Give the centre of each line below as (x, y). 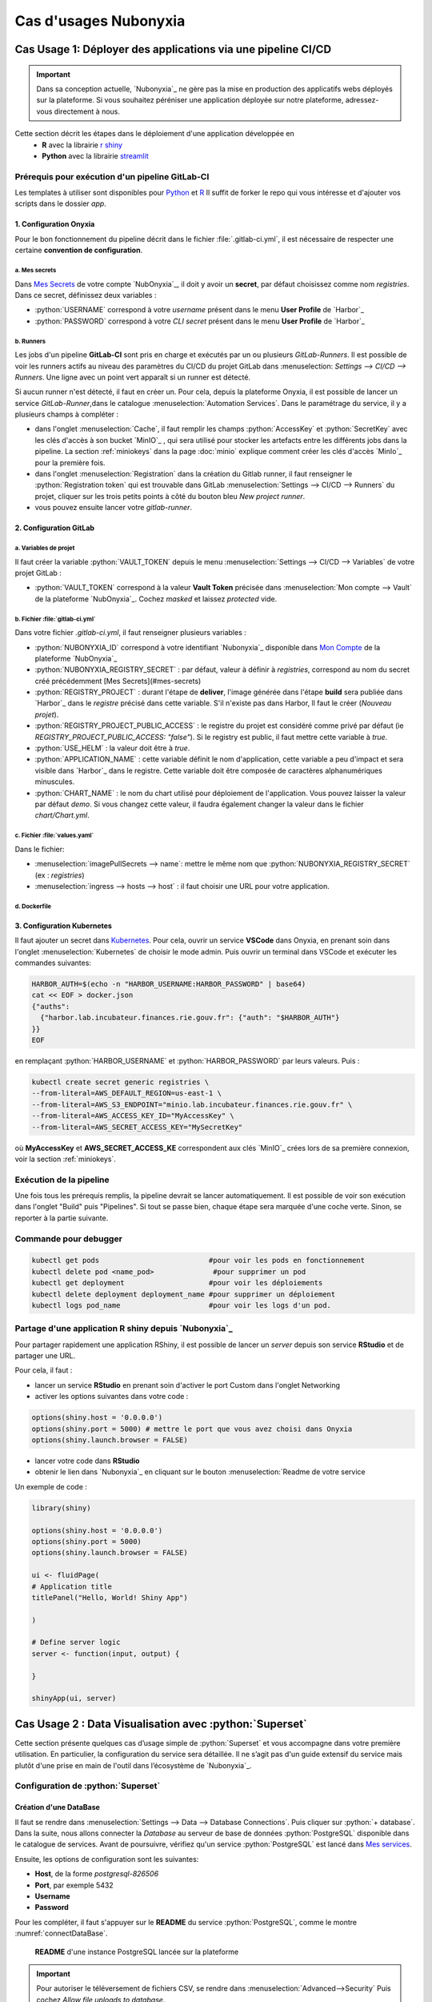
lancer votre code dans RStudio (87, 1461)
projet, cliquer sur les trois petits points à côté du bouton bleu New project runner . (170, 496)
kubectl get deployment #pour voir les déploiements (177, 1283)
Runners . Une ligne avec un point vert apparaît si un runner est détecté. (133, 377)
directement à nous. (87, 111)
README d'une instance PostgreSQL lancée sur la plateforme (137, 1952)
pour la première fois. (70, 462)
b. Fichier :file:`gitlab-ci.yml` (55, 619)
